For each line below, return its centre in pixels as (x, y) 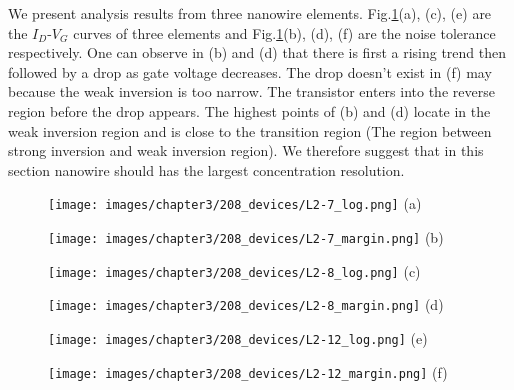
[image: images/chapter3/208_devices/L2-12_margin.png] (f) (248, 371)
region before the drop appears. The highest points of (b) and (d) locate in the (249, 110)
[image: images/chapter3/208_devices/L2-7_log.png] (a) (235, 203)
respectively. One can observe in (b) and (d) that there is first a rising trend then (257, 52)
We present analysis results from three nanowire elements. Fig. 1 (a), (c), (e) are (250, 13)
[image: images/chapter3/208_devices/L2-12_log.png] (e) (238, 337)
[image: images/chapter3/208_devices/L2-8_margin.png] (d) (246, 304)
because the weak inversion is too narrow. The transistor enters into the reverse (251, 91)
